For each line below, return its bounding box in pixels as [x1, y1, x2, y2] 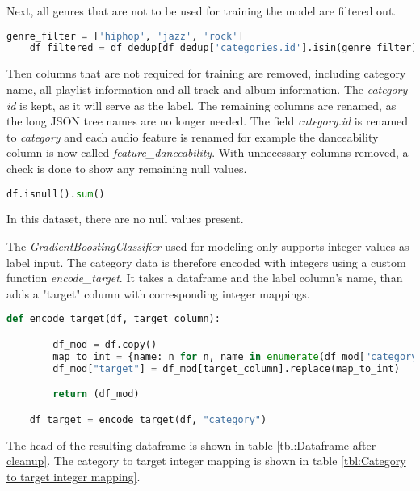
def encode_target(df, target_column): [6, 313, 220, 325]
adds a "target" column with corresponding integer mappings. [6, 285, 310, 302]
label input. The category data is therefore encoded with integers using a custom [6, 253, 406, 270]
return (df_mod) [52, 388, 140, 400]
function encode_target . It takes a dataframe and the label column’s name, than [6, 269, 403, 286]
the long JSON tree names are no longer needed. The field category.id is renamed [6, 112, 409, 129]
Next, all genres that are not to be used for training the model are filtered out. [6, 2, 397, 19]
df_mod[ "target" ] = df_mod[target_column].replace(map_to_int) [52, 362, 400, 375]
